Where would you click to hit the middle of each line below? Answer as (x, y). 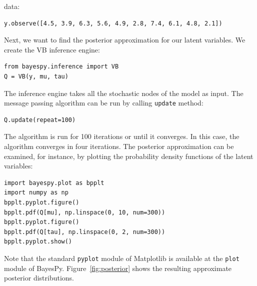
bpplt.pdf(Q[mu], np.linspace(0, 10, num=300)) (85, 212)
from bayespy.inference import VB (61, 67)
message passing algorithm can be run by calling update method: (104, 103)
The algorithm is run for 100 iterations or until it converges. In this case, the (122, 136)
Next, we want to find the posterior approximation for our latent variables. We (125, 40)
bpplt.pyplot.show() (38, 242)
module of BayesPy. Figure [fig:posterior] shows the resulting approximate (118, 268)
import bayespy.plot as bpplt (54, 183)
